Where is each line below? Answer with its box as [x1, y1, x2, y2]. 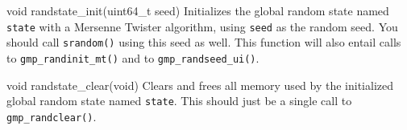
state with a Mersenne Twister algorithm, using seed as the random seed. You [6, 18, 398, 35]
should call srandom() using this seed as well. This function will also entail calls [6, 34, 401, 51]
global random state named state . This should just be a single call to [6, 92, 352, 109]
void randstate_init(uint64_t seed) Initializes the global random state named [6, 2, 389, 18]
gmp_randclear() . [6, 108, 97, 124]
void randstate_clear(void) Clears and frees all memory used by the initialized [6, 76, 394, 93]
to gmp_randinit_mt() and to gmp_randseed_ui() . [6, 49, 260, 66]
